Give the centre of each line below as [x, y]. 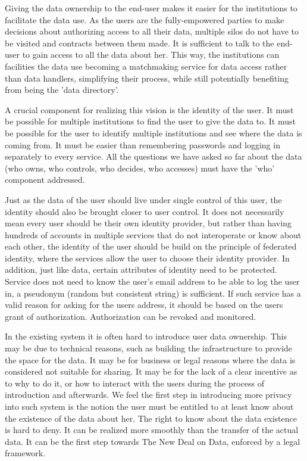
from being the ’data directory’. [62, 90]
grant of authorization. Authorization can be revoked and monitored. [131, 316]
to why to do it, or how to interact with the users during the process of [135, 383]
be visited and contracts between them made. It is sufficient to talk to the [140, 43]
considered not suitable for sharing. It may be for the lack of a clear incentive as [151, 371]
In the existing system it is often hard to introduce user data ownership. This [146, 336]
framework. [25, 453]
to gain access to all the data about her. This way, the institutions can [151, 54]
